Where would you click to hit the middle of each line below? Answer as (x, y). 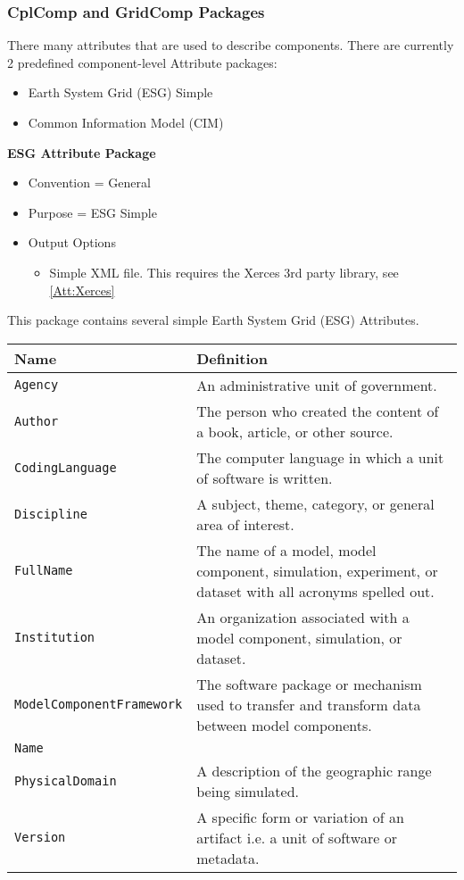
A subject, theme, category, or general (315, 503)
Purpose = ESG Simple (92, 212)
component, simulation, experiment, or (317, 570)
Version (40, 838)
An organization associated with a (303, 617)
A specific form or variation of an (300, 817)
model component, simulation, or (299, 637)
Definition (232, 358)
